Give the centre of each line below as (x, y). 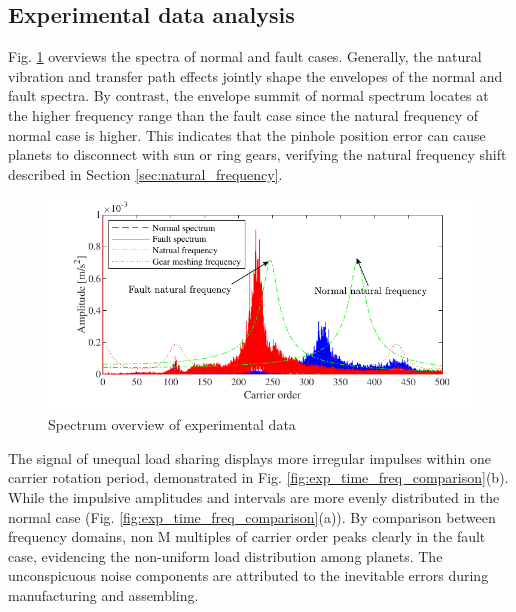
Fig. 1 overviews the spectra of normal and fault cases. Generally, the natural (245, 56)
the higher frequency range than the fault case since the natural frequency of (243, 114)
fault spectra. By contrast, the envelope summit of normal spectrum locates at (248, 95)
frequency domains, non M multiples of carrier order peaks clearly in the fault (247, 536)
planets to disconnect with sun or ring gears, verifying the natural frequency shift (257, 154)
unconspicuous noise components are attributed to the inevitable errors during (248, 575)
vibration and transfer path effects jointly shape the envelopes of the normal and (255, 75)
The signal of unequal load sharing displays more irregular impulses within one (249, 457)
